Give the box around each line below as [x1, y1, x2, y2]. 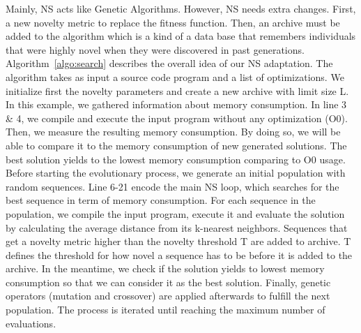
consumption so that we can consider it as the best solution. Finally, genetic [6, 274, 331, 289]
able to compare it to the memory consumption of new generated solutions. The [6, 138, 347, 152]
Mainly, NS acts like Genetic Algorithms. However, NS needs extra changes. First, [6, 1, 356, 15]
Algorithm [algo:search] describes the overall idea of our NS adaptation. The [6, 56, 333, 71]
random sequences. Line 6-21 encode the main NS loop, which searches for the [6, 179, 339, 193]
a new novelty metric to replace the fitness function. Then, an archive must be [6, 15, 340, 29]
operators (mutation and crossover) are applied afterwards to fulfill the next [6, 288, 330, 303]
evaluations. [6, 316, 56, 330]
